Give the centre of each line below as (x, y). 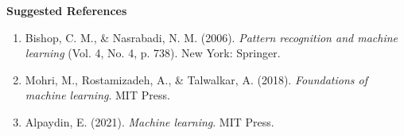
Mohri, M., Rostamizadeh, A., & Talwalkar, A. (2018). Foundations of (196, 79)
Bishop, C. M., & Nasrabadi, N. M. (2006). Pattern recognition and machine (211, 37)
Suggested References (67, 10)
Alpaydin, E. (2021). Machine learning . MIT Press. (150, 121)
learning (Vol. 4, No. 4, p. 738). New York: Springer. (153, 53)
